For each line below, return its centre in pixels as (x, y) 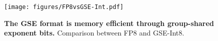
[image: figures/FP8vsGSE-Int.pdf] (64, 7)
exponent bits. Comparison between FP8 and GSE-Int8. (94, 33)
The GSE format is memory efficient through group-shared (109, 23)
